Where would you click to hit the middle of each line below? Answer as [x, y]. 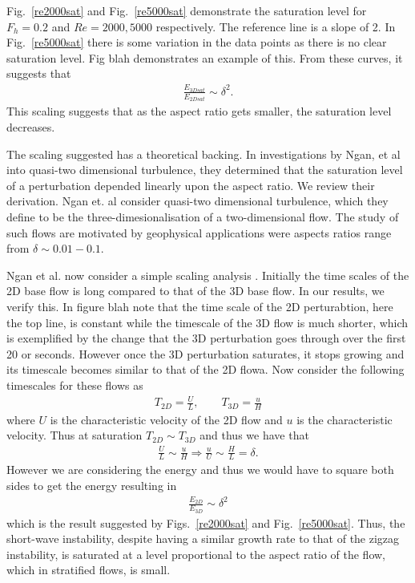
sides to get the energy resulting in [92, 486]
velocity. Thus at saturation [75, 435]
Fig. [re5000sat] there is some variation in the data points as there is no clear [197, 42]
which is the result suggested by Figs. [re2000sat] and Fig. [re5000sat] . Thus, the [206, 522]
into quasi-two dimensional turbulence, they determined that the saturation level [205, 170]
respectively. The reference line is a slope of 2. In [276, 26]
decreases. [31, 127]
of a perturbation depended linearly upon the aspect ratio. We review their [191, 185]
